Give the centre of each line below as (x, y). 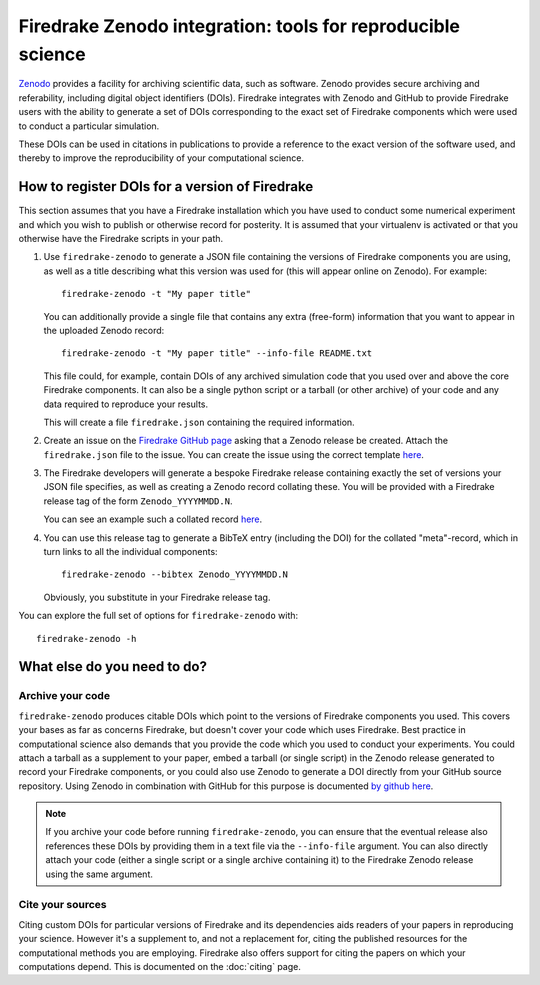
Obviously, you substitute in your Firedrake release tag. (157, 597)
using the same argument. (99, 874)
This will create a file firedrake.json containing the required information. (199, 422)
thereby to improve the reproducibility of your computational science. (161, 158)
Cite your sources (62, 905)
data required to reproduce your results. (126, 404)
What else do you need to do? (112, 666)
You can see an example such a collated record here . (153, 519)
